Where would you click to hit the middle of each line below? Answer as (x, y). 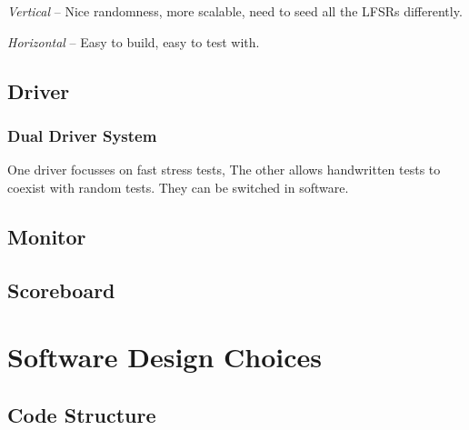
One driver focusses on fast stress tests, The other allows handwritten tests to (224, 170)
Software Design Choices (165, 357)
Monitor (47, 236)
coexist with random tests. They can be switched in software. (178, 187)
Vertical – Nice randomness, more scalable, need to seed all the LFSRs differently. (235, 11)
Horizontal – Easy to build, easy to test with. (134, 41)
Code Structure (82, 414)
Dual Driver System (82, 135)
